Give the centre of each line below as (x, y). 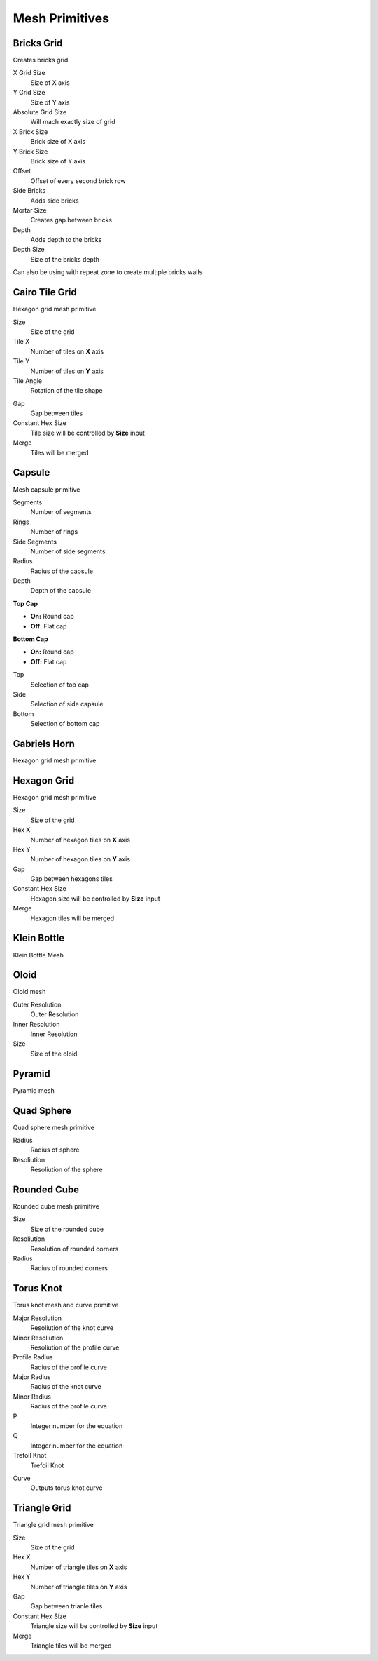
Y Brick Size (30, 152)
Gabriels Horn (44, 744)
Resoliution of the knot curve (72, 1328)
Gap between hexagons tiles (72, 879)
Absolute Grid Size (40, 112)
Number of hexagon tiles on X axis (80, 840)
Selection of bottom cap (65, 724)
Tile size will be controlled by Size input (87, 433)
